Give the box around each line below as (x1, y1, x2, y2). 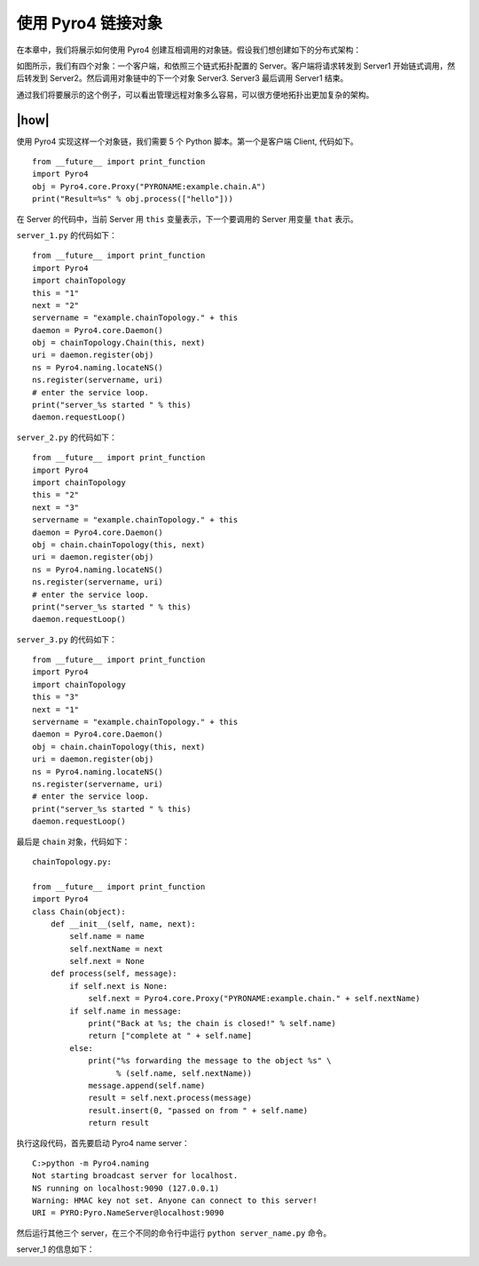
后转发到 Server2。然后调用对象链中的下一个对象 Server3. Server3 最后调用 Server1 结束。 (16, 73, 349, 84)
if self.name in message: (69, 1006, 182, 1016)
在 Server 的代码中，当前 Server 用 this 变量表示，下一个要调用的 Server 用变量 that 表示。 (16, 213, 358, 224)
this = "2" (32, 490, 80, 500)
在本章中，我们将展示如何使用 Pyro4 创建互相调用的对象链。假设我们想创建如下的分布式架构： (16, 44, 362, 55)
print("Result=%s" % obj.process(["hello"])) (32, 194, 234, 204)
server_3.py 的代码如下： (16, 633, 117, 644)
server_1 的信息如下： (16, 1244, 95, 1254)
